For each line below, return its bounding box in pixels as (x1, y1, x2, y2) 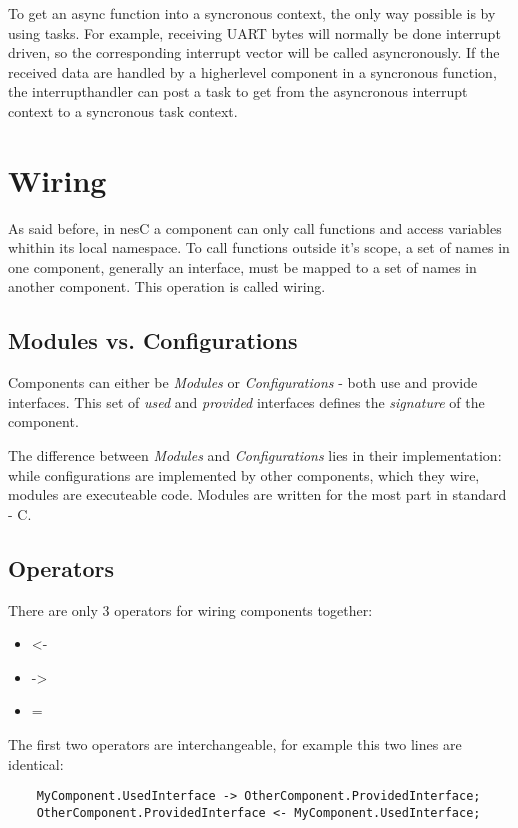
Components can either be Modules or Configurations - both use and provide (8, 372, 478, 393)
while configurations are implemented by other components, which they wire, (8, 464, 480, 485)
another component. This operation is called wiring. (8, 276, 326, 297)
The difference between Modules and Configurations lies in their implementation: (8, 445, 502, 466)
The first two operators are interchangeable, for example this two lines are (8, 734, 462, 754)
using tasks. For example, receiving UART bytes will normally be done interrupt (8, 22, 501, 43)
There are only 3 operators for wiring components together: (8, 599, 373, 620)
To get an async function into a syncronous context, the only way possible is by (8, 3, 496, 23)
